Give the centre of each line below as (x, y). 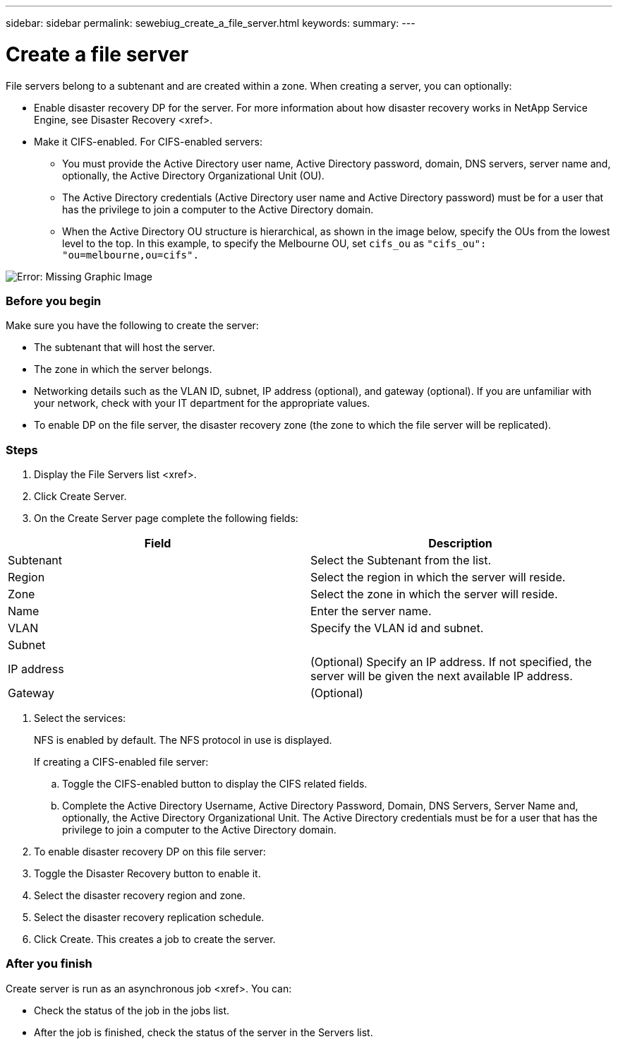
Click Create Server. (80, 496)
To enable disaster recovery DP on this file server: (150, 852)
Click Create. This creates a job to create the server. (155, 939)
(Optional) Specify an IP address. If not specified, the (451, 662)
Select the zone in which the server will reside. (434, 594)
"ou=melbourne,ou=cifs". (131, 255)
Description (460, 543)
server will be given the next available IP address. (442, 676)
